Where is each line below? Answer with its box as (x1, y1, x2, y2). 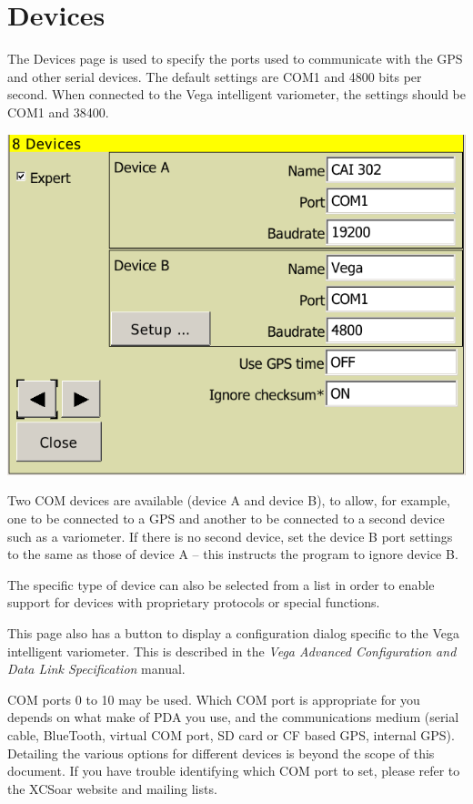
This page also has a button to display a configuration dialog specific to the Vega (7, 623, 460, 642)
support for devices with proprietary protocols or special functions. (7, 593, 380, 612)
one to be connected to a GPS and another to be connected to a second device (7, 508, 445, 527)
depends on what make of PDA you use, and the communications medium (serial (7, 707, 459, 727)
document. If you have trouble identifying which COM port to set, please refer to (7, 761, 460, 780)
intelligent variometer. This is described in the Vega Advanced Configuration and (7, 641, 457, 660)
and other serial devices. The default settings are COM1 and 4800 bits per (7, 66, 422, 86)
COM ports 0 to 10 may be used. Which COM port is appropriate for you (7, 689, 420, 708)
